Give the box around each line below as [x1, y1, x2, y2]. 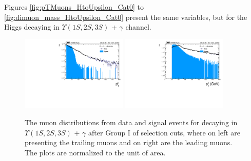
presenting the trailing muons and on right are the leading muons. [25, 137, 233, 148]
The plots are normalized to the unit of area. [25, 147, 166, 157]
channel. [125, 21, 151, 32]
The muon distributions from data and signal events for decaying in [25, 117, 238, 128]
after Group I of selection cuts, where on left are [88, 127, 240, 137]
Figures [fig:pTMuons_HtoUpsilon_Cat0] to [4, 2, 144, 12]
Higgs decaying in [4, 21, 60, 32]
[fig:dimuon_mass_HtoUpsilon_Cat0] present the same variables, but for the [4, 11, 247, 22]
